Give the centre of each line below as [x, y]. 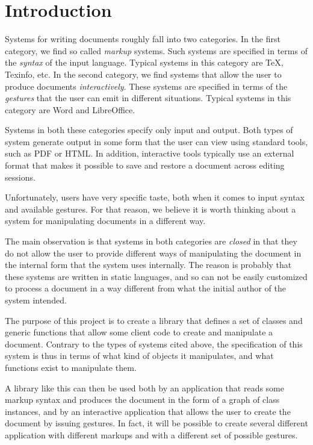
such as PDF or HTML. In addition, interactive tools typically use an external [150, 153]
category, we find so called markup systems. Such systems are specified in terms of [156, 50]
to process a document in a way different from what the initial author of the [145, 288]
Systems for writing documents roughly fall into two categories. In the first [143, 39]
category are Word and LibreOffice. [70, 109]
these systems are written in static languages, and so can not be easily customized [156, 276]
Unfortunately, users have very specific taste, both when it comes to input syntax [155, 197]
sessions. [20, 177]
